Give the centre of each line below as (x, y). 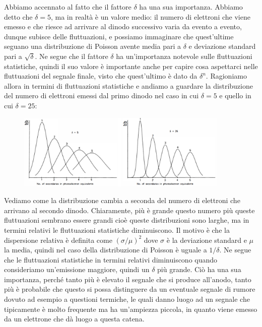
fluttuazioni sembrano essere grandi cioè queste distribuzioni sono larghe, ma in (127, 220)
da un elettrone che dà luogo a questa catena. (74, 319)
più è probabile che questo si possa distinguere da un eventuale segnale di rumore (130, 289)
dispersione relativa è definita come (58, 240)
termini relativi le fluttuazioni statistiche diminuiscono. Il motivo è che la (117, 230)
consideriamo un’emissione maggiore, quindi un (77, 269)
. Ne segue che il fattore (72, 56)
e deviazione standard (222, 46)
